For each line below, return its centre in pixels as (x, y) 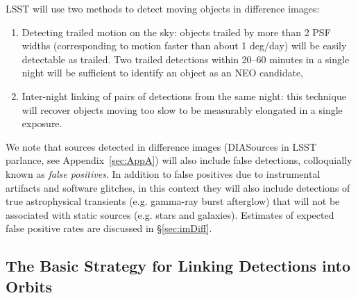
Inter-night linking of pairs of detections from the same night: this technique (184, 96)
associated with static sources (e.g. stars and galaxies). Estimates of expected (170, 214)
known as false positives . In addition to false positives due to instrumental (163, 173)
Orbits (29, 286)
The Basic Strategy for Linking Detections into (178, 266)
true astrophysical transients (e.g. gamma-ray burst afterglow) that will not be (173, 201)
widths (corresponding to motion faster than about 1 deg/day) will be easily (184, 45)
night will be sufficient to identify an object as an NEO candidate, (162, 73)
